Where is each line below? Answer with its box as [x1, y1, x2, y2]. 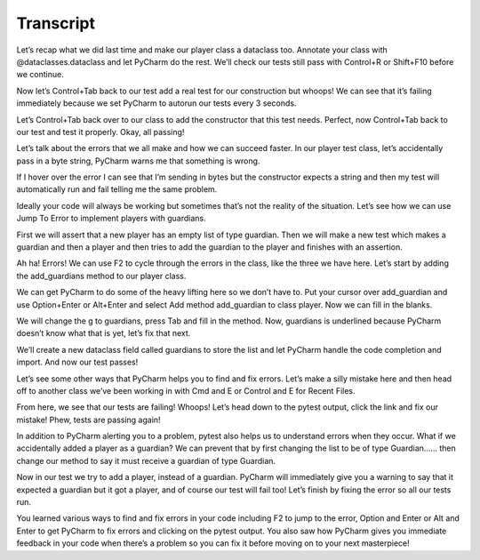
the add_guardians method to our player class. [16, 270, 187, 281]
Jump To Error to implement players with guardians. [16, 213, 206, 224]
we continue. [16, 69, 64, 80]
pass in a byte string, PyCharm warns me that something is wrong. [16, 156, 260, 166]
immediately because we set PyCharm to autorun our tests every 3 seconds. [16, 98, 297, 108]
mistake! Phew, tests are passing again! [16, 414, 161, 425]
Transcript [16, 13, 95, 33]
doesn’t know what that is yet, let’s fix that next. [16, 328, 191, 339]
